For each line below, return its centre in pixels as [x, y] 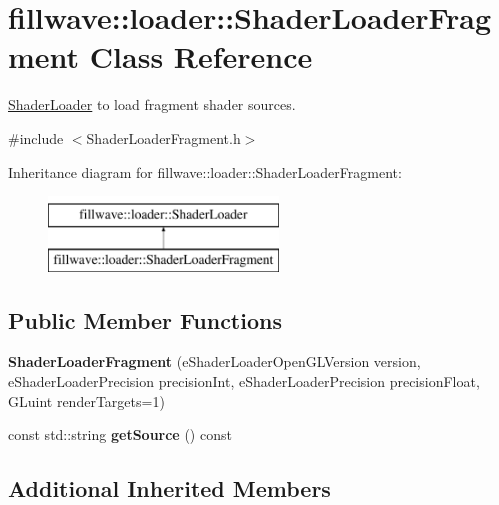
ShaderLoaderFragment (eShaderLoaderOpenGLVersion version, [214, 361]
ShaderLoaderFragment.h [163, 137]
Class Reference [201, 56]
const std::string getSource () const [120, 434]
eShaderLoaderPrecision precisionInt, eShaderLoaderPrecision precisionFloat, [244, 381]
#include [36, 137]
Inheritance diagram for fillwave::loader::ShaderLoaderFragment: [205, 171]
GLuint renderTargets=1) [86, 400]
